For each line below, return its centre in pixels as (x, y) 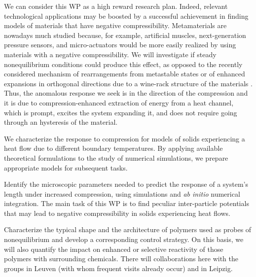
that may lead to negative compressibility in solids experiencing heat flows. (117, 213)
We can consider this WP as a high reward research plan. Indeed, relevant (116, 6)
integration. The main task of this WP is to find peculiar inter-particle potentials (127, 203)
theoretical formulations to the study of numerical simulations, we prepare (116, 157)
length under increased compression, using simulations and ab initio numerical (122, 193)
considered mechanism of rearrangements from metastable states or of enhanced (125, 74)
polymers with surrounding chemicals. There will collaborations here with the (121, 259)
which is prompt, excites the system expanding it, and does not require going (121, 112)
